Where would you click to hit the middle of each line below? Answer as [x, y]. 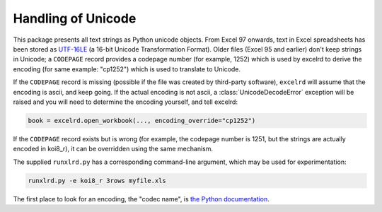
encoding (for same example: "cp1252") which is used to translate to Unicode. [127, 69]
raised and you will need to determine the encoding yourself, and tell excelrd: [126, 102]
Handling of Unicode [75, 18]
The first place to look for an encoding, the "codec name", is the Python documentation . [141, 199]
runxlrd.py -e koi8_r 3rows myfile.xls [97, 181]
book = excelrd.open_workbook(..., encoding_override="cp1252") [142, 120]
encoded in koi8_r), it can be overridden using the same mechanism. [113, 149]
